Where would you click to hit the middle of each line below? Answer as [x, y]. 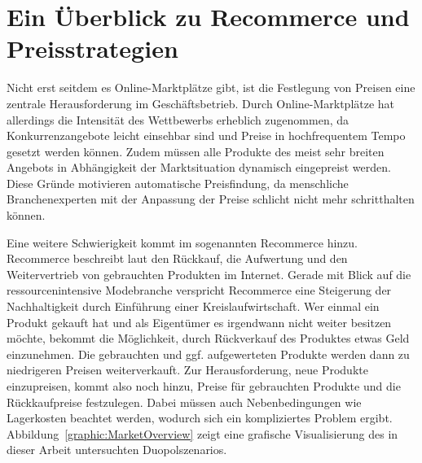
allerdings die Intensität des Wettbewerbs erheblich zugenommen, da [178, 119]
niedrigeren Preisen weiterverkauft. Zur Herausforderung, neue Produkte [187, 370]
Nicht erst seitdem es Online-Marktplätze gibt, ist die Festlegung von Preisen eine [211, 87]
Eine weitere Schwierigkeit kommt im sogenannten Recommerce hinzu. [182, 242]
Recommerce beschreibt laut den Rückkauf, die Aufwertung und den [177, 258]
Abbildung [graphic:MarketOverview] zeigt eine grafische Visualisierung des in [202, 433]
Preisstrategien [92, 48]
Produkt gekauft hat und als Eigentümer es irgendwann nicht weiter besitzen [199, 322]
